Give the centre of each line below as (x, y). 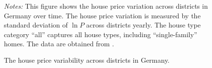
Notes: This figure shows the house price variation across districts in (106, 6)
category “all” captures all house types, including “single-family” (101, 34)
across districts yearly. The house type (143, 25)
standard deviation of (36, 25)
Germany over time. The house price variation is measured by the (102, 15)
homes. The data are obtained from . (59, 44)
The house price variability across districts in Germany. (87, 60)
